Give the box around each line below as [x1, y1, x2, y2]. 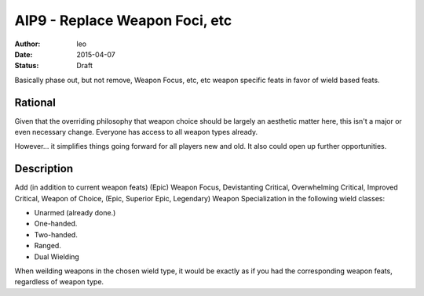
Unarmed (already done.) [34, 208, 116, 218]
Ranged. [34, 241, 62, 251]
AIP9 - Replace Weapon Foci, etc [14, 12, 232, 29]
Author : [14, 39, 41, 49]
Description [14, 162, 74, 175]
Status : [14, 61, 39, 70]
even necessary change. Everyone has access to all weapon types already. [14, 128, 258, 137]
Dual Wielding [34, 251, 80, 262]
